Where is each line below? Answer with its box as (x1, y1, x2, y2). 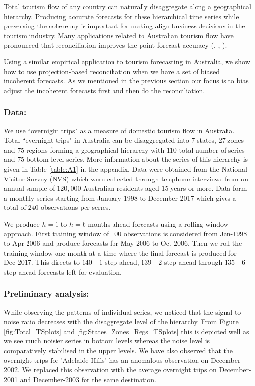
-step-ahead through (162, 257, 223, 267)
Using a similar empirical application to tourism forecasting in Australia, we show (4, 56, 250, 66)
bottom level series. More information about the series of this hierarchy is (26, 154, 248, 164)
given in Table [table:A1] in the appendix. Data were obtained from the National (4, 163, 247, 174)
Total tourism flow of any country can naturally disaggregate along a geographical (4, 1, 251, 11)
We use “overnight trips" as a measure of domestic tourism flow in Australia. (4, 125, 235, 135)
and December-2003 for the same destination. (20, 374, 156, 384)
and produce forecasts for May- (42, 238, 137, 248)
